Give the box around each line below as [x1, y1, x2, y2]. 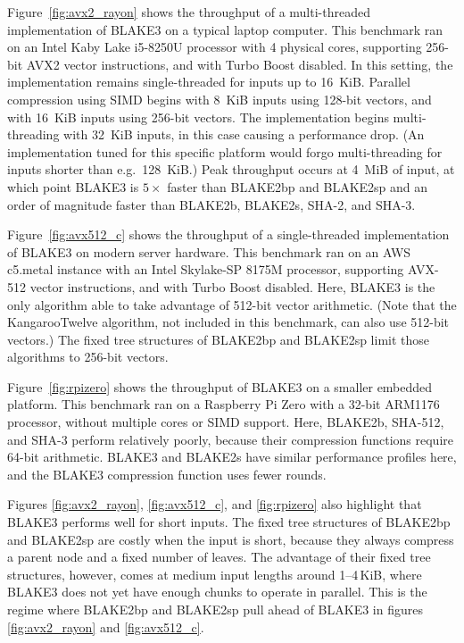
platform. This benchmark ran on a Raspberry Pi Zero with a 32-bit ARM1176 [7, 395, 440, 413]
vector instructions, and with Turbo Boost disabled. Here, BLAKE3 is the [29, 277, 435, 296]
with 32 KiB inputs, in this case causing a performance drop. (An [63, 125, 425, 144]
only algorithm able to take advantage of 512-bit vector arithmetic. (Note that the [7, 295, 457, 313]
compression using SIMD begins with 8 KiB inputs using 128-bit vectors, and [7, 89, 432, 108]
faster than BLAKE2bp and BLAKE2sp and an [167, 177, 428, 196]
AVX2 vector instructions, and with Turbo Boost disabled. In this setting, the [26, 54, 453, 73]
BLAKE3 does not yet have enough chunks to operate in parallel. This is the [7, 582, 427, 601]
